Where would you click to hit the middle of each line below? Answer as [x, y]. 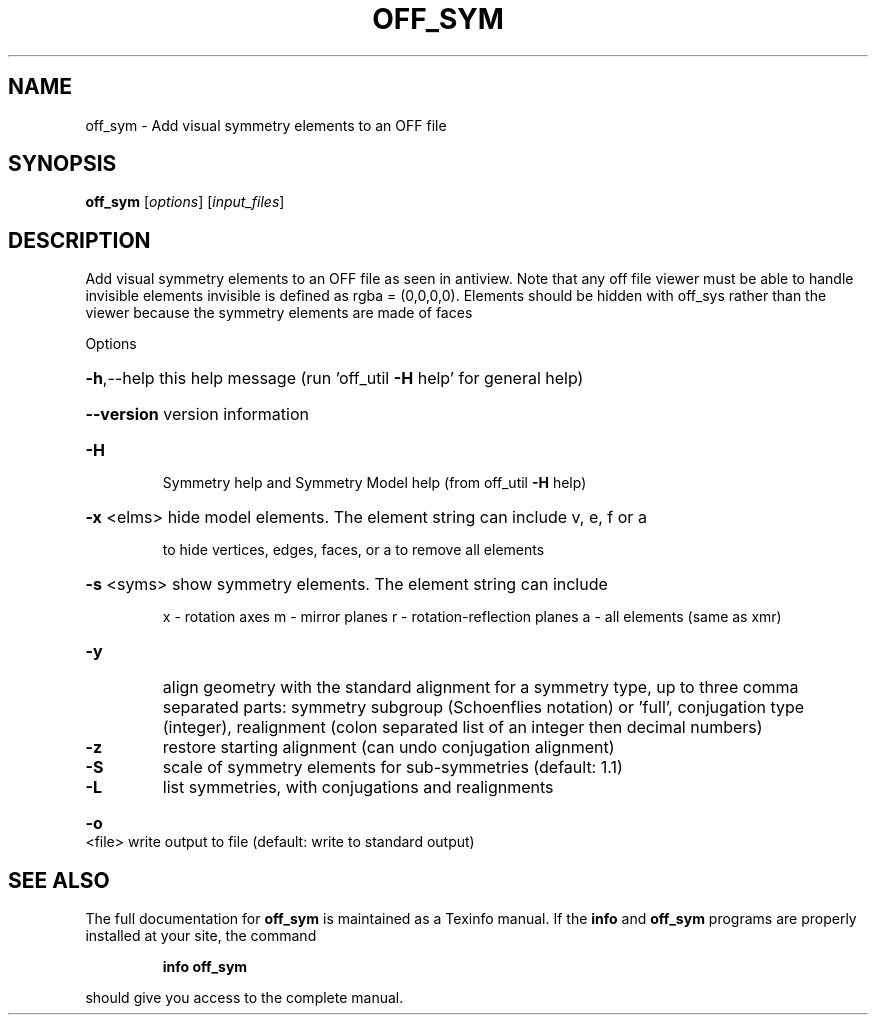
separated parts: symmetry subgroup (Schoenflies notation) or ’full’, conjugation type [483, 707]
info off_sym [205, 967]
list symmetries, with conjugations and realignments [358, 787]
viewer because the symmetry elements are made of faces [279, 313]
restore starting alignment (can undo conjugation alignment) [388, 747]
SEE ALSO [59, 880]
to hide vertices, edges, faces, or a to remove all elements [353, 550]
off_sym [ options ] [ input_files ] [185, 202]
